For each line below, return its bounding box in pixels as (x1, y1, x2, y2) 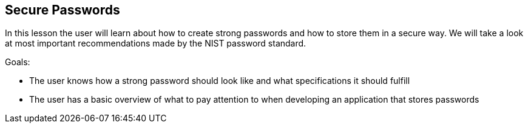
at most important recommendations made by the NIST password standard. (5, 38, 306, 49)
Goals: (5, 57, 30, 68)
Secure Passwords (5, 2, 120, 18)
